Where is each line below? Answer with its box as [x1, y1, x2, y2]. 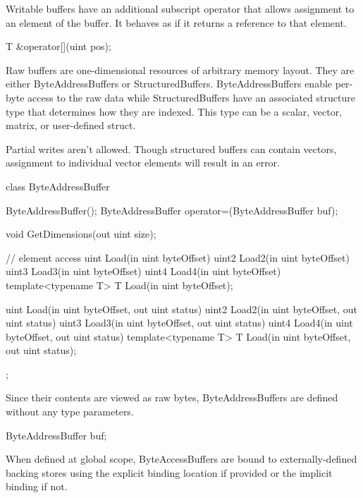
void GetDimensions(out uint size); [6, 226, 156, 241]
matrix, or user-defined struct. [6, 118, 136, 133]
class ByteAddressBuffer [6, 178, 110, 193]
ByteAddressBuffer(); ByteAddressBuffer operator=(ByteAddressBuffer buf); [6, 202, 338, 217]
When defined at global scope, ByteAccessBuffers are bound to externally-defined [6, 451, 357, 466]
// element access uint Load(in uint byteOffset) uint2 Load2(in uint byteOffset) [6, 250, 350, 265]
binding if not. [6, 479, 68, 494]
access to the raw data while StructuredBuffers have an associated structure [27, 90, 355, 104]
